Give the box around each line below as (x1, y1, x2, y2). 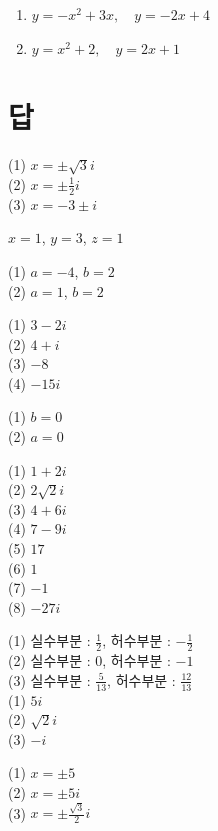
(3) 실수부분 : (8, 669, 91, 690)
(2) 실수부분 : (8, 650, 91, 671)
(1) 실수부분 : (8, 630, 91, 651)
